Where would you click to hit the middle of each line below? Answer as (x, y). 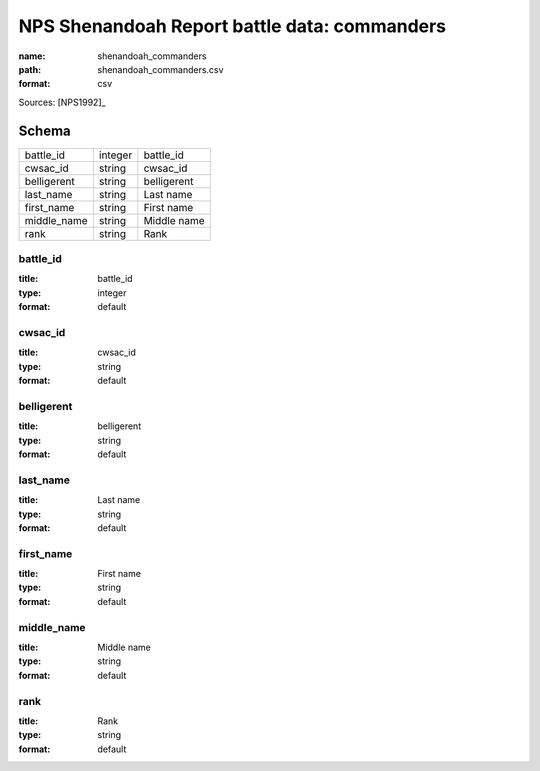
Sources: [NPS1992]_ (62, 102)
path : (30, 69)
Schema (45, 130)
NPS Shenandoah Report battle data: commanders (232, 26)
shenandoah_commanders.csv (160, 69)
